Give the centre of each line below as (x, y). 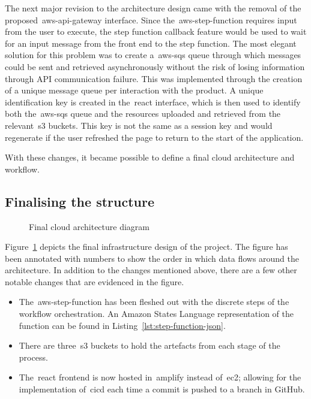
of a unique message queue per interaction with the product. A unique (134, 90)
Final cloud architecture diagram (89, 226)
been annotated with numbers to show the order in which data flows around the (152, 258)
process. (33, 357)
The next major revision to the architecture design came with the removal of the (153, 8)
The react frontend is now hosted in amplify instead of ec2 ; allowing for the (160, 377)
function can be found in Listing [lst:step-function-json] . (122, 325)
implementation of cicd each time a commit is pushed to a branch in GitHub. (162, 389)
